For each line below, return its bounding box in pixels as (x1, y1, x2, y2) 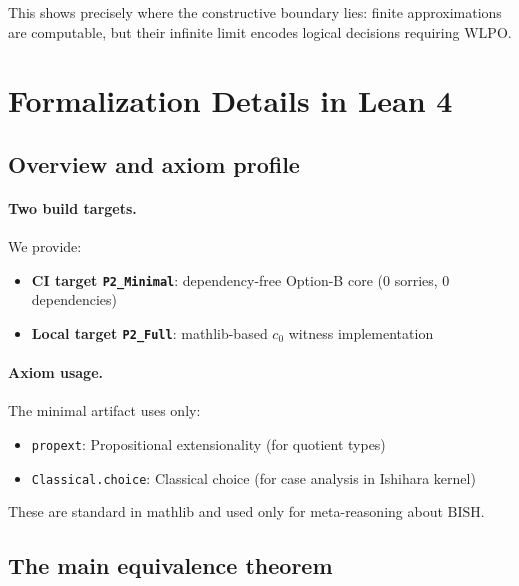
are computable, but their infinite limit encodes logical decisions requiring (8, 21, 460, 42)
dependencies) (31, 289, 118, 310)
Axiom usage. (8, 362, 103, 383)
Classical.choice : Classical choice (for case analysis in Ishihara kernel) (31, 467, 476, 488)
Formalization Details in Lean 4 (8, 80, 453, 121)
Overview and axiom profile (8, 148, 300, 179)
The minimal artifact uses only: (8, 400, 201, 421)
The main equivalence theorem (8, 550, 333, 581)
